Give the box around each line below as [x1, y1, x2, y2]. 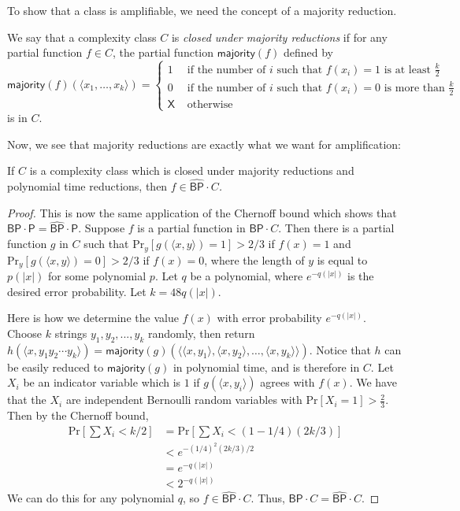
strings [54, 324, 87, 341]
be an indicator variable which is [23, 374, 181, 391]
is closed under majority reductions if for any [171, 28, 388, 45]
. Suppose [78, 220, 125, 236]
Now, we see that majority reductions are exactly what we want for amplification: [7, 135, 401, 152]
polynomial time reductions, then [7, 178, 168, 194]
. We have [349, 374, 397, 391]
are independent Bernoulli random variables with [65, 391, 302, 408]
